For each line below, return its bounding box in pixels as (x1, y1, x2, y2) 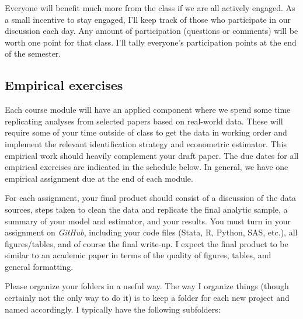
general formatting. (5, 260, 74, 272)
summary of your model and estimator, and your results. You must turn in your (5, 214, 291, 227)
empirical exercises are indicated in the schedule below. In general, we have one (5, 161, 288, 173)
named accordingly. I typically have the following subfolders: (5, 303, 221, 315)
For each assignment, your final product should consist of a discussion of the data (5, 192, 297, 204)
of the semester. (5, 47, 61, 60)
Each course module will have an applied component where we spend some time (5, 103, 291, 116)
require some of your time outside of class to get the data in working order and (5, 126, 287, 138)
